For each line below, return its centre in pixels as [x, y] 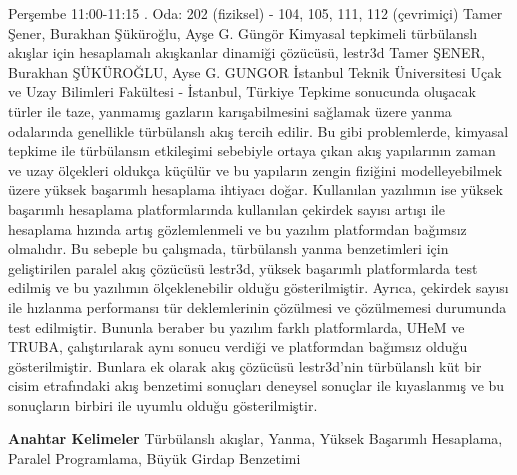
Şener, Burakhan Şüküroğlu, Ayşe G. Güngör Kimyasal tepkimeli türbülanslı [243, 32]
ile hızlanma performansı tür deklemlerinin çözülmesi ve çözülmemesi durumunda [257, 306]
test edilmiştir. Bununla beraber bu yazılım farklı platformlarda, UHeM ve [236, 326]
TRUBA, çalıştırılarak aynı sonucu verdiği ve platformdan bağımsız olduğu [238, 346]
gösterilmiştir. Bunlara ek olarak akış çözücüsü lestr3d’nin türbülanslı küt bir [245, 365]
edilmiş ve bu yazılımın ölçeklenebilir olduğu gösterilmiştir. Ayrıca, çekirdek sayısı [258, 287]
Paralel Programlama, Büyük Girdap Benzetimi [154, 458]
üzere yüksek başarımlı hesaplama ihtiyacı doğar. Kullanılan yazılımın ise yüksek [255, 189]
